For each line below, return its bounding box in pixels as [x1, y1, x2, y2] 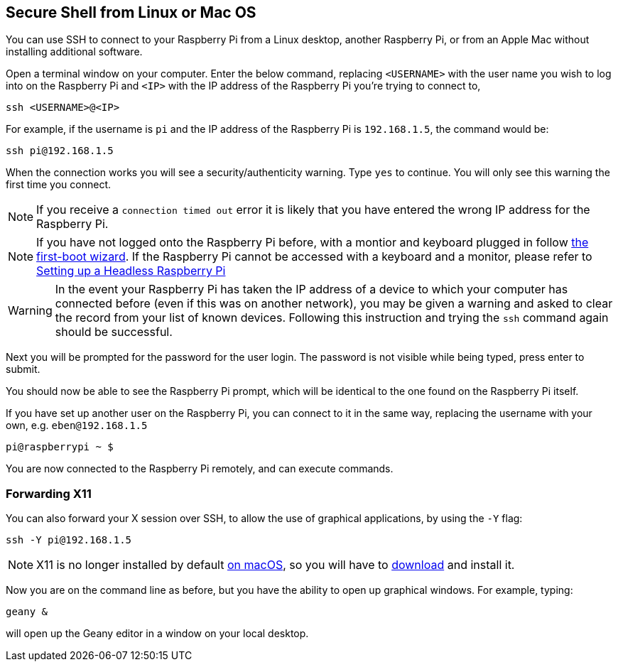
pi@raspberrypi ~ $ [6, 441, 114, 453]
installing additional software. [6, 45, 143, 58]
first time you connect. [6, 178, 111, 191]
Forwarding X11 [6, 486, 92, 501]
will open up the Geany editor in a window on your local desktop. [6, 627, 309, 640]
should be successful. [55, 325, 173, 340]
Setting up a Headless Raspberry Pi [36, 264, 226, 278]
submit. [6, 363, 40, 376]
